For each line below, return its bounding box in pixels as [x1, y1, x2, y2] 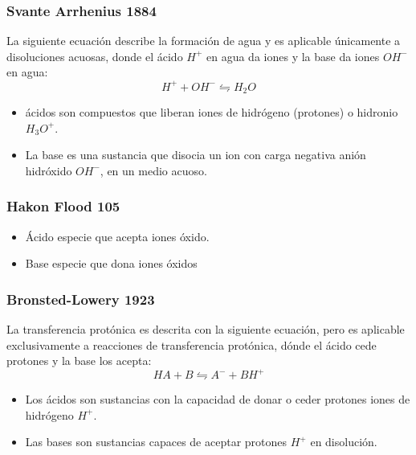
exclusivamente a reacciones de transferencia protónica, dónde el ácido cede [6, 336, 377, 353]
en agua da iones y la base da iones [206, 47, 380, 64]
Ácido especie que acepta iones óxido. [25, 227, 210, 244]
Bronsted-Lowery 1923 [6, 289, 155, 309]
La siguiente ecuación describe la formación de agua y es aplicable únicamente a [6, 32, 401, 49]
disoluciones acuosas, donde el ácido [6, 47, 183, 64]
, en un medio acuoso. [100, 162, 207, 178]
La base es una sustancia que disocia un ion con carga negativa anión [25, 146, 366, 163]
